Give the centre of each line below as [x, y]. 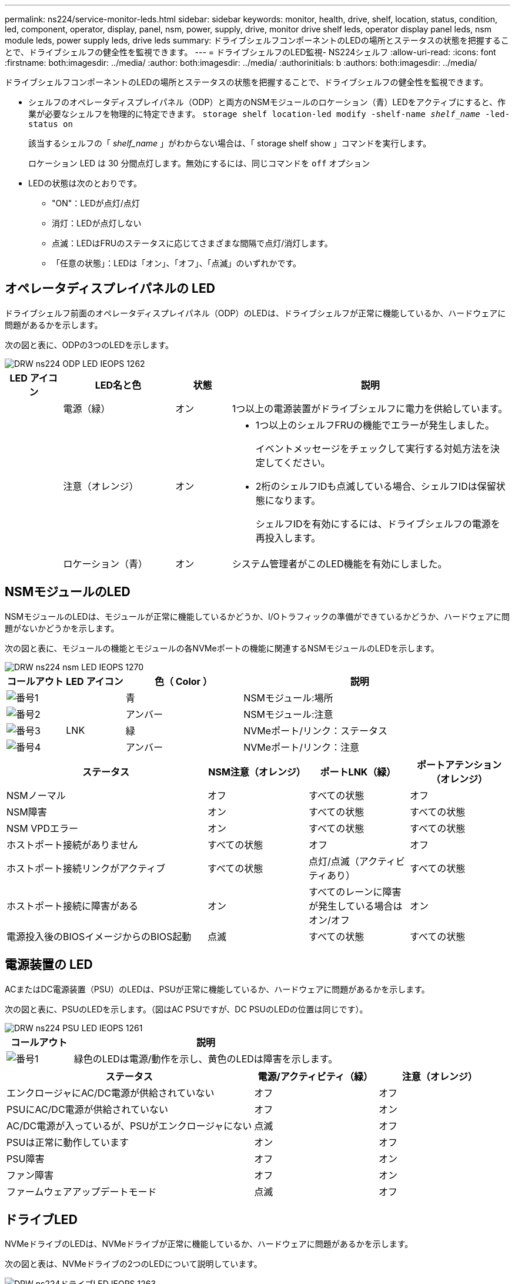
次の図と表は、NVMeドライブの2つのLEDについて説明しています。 [133, 1264]
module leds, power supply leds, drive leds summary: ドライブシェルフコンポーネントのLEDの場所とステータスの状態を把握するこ [257, 40]
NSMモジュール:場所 [288, 698]
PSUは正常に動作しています [68, 1142]
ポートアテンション [459, 765]
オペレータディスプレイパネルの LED [110, 289]
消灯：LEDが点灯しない [97, 223]
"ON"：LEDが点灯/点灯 [96, 203]
